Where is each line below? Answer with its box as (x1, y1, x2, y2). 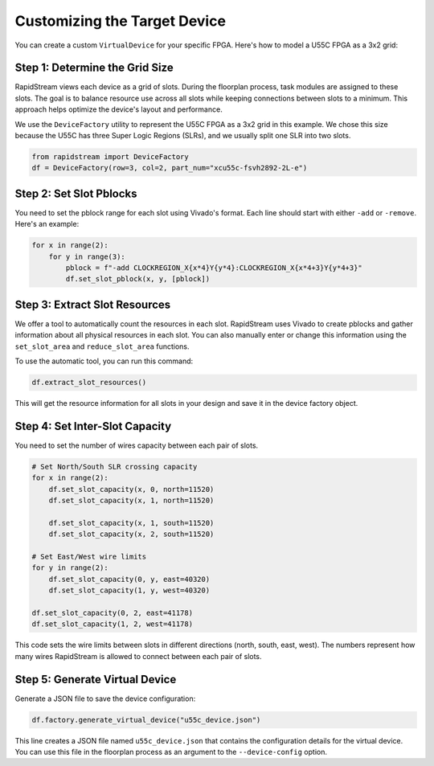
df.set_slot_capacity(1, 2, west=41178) (31, 620, 193, 629)
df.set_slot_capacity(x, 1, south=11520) (48, 518, 215, 527)
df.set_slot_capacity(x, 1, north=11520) (48, 496, 215, 506)
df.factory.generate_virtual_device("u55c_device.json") (31, 715, 261, 724)
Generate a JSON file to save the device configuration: (14, 694, 196, 703)
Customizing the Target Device (14, 12, 227, 30)
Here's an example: (14, 219, 80, 229)
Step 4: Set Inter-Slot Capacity (14, 419, 172, 433)
